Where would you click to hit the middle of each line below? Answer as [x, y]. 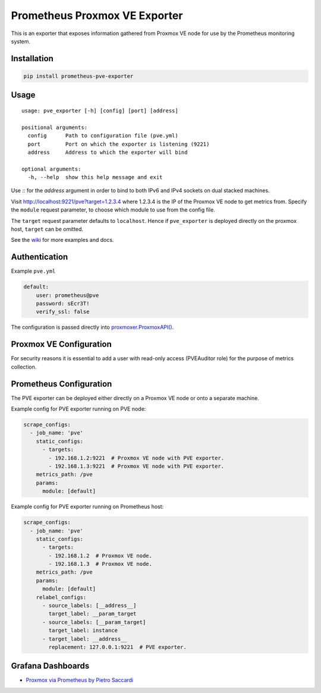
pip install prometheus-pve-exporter [78, 76]
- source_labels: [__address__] [89, 606]
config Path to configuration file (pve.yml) [103, 136]
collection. [24, 367]
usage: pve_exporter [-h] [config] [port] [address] [100, 111]
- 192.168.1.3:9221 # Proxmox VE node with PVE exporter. [136, 466]
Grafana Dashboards [50, 666]
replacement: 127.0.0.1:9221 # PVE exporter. [117, 647]
